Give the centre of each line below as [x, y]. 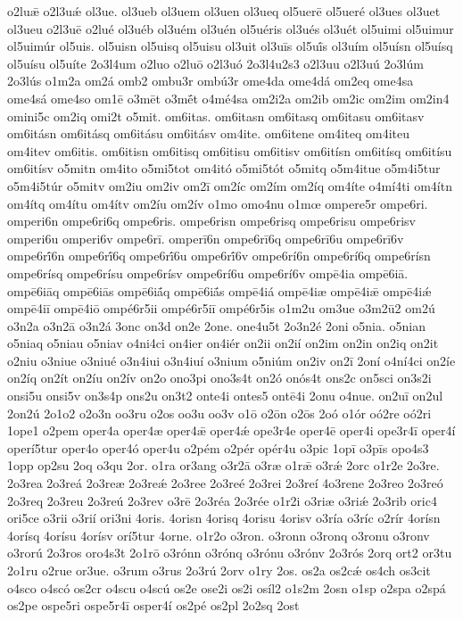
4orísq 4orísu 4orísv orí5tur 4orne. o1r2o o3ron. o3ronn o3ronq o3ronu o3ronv [219, 535]
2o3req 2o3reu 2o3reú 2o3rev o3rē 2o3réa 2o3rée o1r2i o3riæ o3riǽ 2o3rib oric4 [222, 500]
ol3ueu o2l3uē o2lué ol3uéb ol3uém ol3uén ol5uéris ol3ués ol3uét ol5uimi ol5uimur [231, 28]
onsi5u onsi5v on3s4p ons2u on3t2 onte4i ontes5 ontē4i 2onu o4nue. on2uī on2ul [225, 396]
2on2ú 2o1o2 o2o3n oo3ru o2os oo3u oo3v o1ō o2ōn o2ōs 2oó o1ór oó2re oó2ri [219, 413]
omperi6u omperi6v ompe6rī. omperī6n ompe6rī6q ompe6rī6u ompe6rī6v [206, 238]
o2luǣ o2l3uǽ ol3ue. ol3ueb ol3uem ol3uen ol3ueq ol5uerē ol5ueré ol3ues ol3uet [224, 11]
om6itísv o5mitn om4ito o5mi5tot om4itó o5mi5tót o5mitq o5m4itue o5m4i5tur [224, 168]
